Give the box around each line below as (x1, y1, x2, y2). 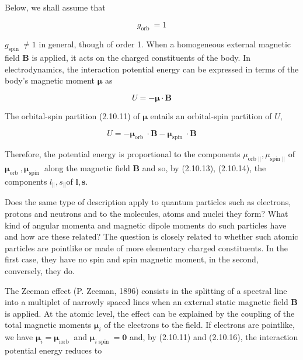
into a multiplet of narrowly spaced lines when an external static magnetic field (5, 296, 288, 308)
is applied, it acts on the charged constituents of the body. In (32, 51, 250, 64)
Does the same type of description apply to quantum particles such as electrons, (5, 196, 291, 208)
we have (5, 331, 33, 343)
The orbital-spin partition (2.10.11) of (5, 109, 140, 122)
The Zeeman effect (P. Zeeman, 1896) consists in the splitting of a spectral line (5, 284, 287, 296)
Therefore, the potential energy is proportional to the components (5, 148, 241, 160)
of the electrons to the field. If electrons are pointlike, (104, 319, 295, 331)
